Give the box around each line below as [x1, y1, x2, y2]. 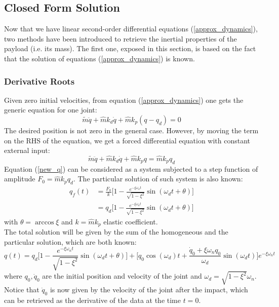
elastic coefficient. [103, 216, 158, 226]
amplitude [4, 173, 35, 184]
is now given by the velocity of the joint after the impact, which [50, 284, 248, 295]
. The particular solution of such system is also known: [73, 173, 243, 184]
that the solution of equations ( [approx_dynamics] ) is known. [4, 53, 195, 63]
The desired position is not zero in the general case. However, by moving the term [4, 125, 259, 135]
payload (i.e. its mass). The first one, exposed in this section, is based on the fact [4, 43, 256, 54]
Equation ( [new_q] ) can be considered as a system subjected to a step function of [4, 163, 258, 174]
